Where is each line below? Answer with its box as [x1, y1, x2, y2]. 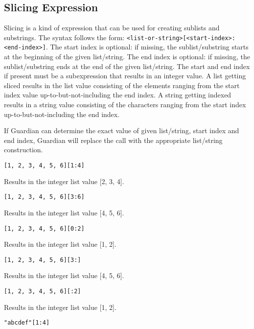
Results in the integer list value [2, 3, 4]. [4, 176, 124, 186]
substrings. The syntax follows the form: [4, 32, 125, 42]
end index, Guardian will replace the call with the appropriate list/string [4, 135, 223, 145]
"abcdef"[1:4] [4, 319, 50, 327]
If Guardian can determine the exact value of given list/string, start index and [4, 125, 239, 136]
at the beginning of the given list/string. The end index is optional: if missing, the [4, 51, 250, 62]
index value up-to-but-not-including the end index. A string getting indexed [4, 90, 231, 100]
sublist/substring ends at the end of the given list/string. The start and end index [4, 61, 250, 71]
